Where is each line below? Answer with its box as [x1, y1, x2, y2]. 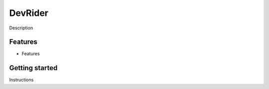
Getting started [9, 64, 58, 72]
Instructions [9, 77, 34, 83]
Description [9, 25, 33, 31]
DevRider [9, 7, 48, 18]
